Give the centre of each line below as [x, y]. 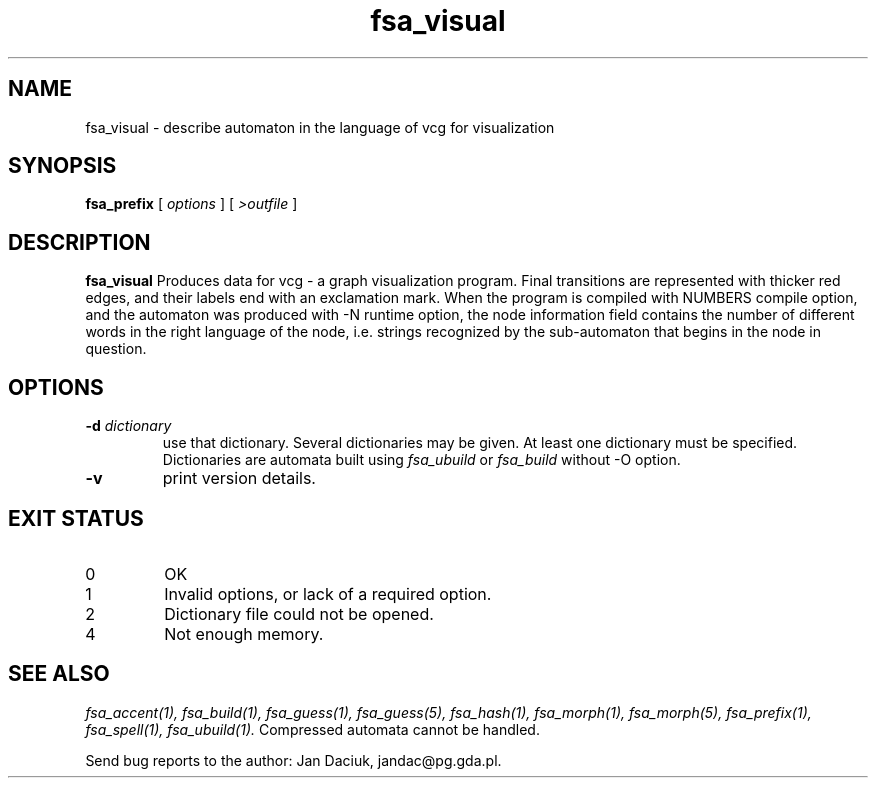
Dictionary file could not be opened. [299, 613]
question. [116, 349]
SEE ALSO [59, 674]
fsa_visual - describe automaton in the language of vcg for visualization [320, 127]
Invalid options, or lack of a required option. [328, 593]
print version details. [239, 478]
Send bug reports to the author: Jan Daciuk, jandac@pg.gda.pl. [293, 760]
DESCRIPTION [79, 242]
